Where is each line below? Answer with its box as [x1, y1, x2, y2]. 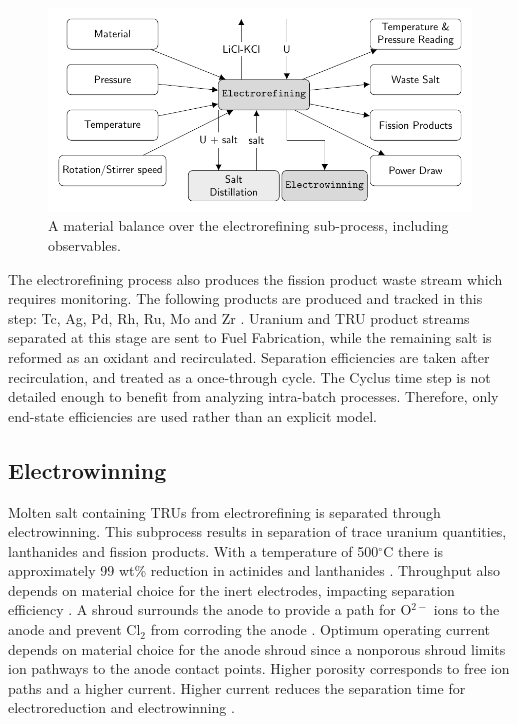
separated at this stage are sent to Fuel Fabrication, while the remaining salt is [8, 327, 492, 348]
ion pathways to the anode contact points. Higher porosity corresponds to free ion [8, 658, 510, 679]
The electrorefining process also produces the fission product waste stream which [8, 268, 503, 289]
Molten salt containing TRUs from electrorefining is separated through [8, 501, 441, 522]
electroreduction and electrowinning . [8, 697, 235, 718]
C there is [383, 540, 444, 561]
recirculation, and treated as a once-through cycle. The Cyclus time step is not [8, 366, 491, 387]
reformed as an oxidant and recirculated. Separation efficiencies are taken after [8, 346, 490, 367]
